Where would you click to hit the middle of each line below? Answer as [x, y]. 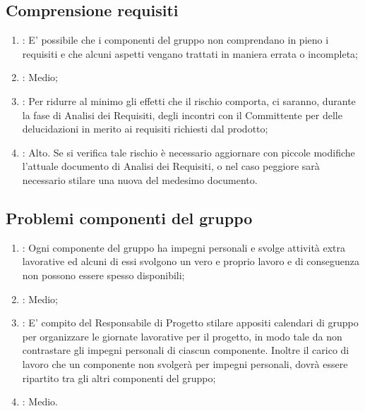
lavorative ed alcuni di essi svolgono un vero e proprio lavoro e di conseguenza [191, 261]
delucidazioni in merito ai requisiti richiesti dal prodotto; [145, 129]
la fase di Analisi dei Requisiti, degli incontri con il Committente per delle [182, 115]
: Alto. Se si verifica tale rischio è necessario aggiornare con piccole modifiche [189, 152]
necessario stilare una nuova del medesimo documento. [140, 179]
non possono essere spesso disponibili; [103, 275]
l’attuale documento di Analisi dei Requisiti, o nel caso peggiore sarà [171, 166]
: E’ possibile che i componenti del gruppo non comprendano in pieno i [175, 40]
